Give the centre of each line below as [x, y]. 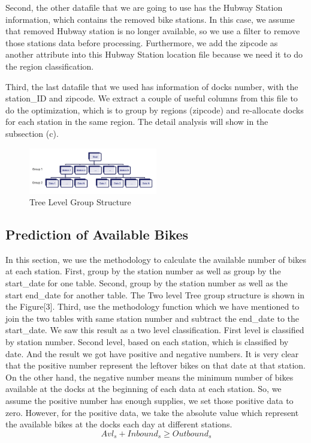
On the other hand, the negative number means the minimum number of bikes [150, 377]
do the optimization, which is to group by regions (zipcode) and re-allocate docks [155, 110]
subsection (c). [32, 133]
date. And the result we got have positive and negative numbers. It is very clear [152, 353]
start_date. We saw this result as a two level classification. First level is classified [155, 330]
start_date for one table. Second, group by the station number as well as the [147, 283]
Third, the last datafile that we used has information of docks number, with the [152, 86]
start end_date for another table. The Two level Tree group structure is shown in [155, 294]
